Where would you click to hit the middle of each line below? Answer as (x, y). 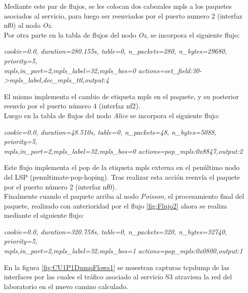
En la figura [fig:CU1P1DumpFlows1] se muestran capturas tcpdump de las (117, 267)
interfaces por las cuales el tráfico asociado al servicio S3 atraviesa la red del (118, 277)
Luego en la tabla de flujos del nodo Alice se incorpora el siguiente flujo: (112, 115)
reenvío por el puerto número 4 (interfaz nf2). (72, 106)
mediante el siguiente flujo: (44, 215)
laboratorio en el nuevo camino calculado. (66, 286)
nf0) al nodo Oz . (28, 25)
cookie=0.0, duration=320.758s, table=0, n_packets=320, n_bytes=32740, (115, 231)
